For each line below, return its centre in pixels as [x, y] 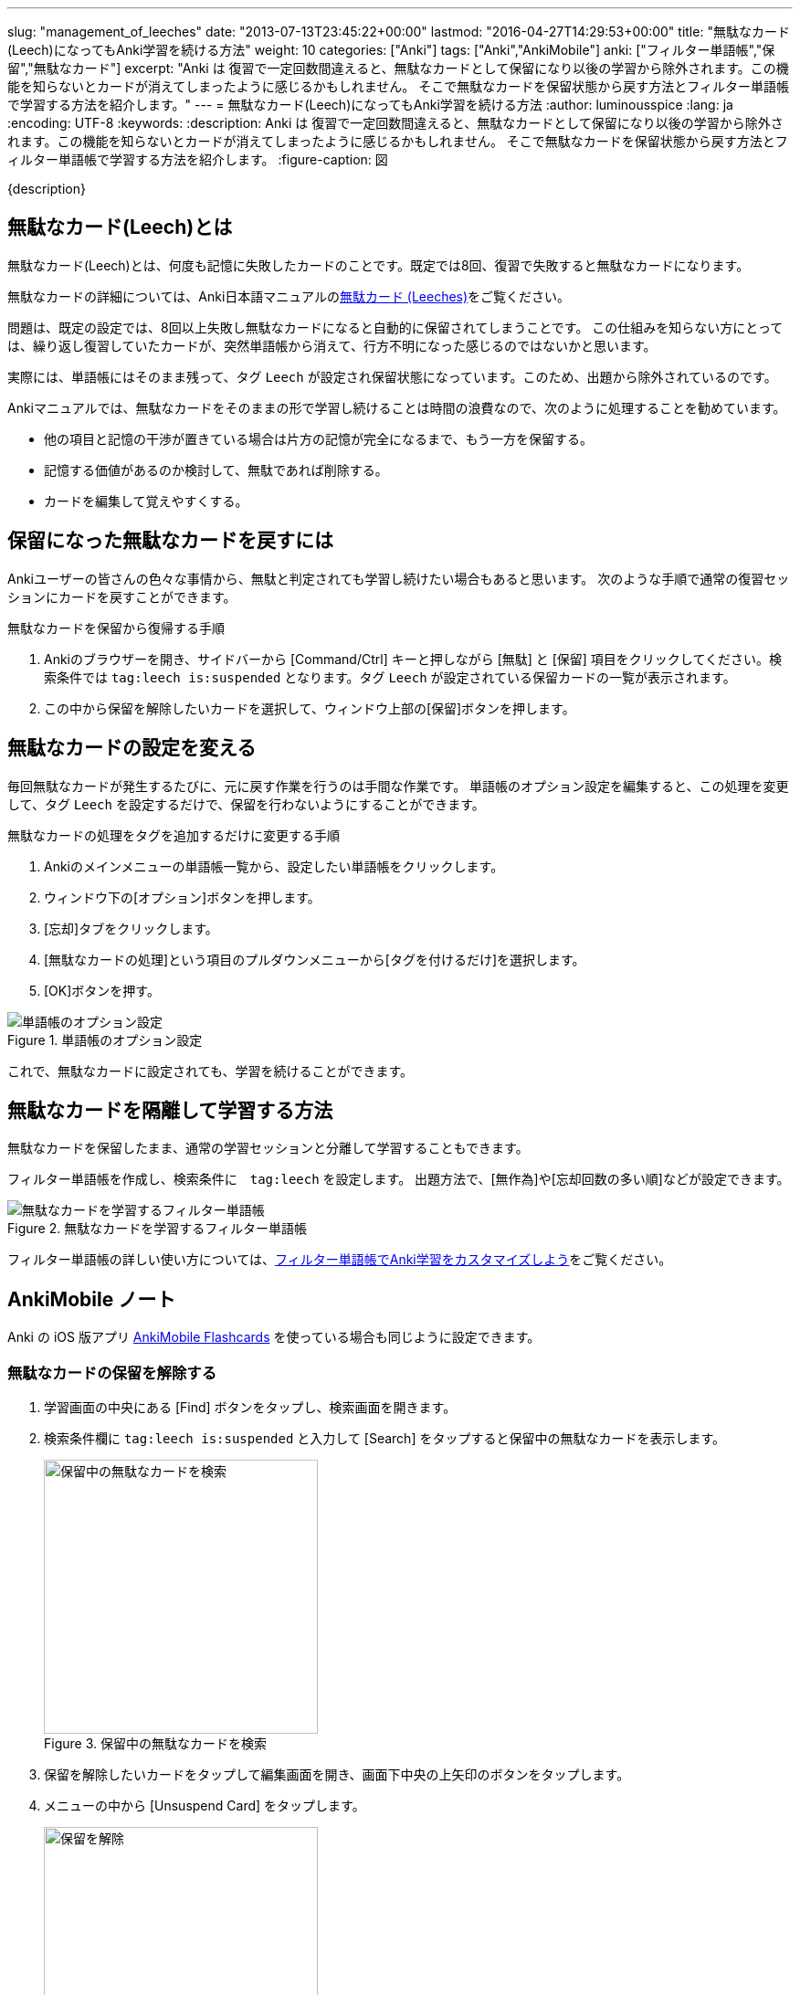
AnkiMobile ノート [92, 1299]
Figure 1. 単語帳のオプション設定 [105, 1040]
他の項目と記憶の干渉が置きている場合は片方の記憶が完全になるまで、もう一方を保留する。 [319, 438]
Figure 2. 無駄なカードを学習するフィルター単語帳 [157, 1229]
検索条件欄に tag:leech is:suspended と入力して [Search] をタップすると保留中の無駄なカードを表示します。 [385, 1438]
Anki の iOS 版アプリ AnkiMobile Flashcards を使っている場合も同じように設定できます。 [274, 1337]
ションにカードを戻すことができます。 [122, 596]
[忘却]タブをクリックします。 [131, 928]
